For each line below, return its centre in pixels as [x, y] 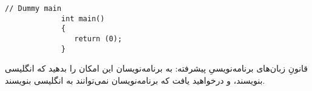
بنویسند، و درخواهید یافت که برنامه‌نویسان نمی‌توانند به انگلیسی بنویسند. [135, 80]
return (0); [98, 39]
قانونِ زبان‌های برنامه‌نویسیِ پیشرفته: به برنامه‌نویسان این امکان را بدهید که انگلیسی [157, 68]
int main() [83, 19]
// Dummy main [33, 8]
